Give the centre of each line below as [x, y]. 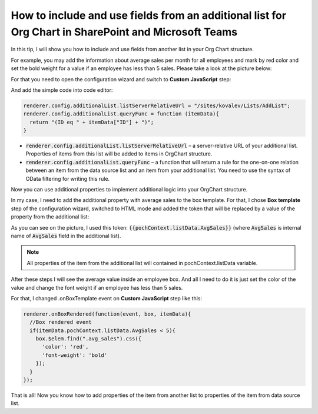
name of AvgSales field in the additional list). [66, 236]
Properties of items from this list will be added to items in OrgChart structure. [119, 154]
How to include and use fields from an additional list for [149, 15]
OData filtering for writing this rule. [68, 178]
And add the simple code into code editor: [62, 90]
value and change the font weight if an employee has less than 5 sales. [97, 287]
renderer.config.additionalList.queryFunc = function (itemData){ [121, 114]
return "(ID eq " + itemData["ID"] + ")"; [92, 122]
